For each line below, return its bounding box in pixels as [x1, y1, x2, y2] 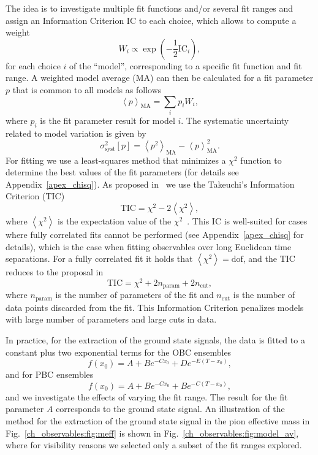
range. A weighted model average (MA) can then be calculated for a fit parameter [6, 71, 314, 84]
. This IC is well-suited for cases [187, 214, 308, 227]
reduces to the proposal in [6, 266, 104, 278]
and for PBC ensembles [6, 368, 94, 381]
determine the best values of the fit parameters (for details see [6, 166, 239, 178]
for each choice [6, 59, 61, 72]
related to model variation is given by [6, 126, 146, 139]
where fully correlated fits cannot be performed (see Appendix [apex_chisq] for [6, 227, 304, 240]
